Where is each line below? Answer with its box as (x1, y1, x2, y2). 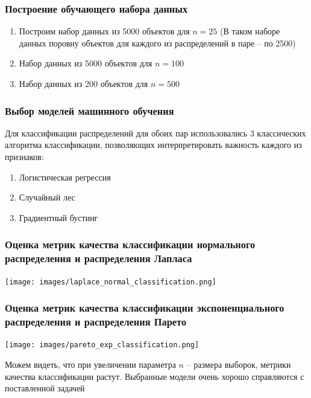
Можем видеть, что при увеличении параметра (5, 358, 176, 370)
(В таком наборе (219, 25, 280, 37)
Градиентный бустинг (19, 211, 98, 223)
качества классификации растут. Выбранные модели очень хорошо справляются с (5, 370, 304, 382)
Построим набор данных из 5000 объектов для (19, 25, 190, 37)
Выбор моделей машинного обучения (5, 103, 174, 118)
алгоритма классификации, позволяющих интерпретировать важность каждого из (5, 138, 302, 151)
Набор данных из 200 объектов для (19, 77, 148, 89)
